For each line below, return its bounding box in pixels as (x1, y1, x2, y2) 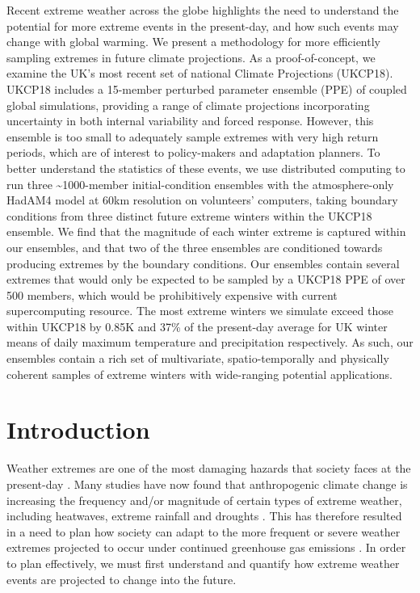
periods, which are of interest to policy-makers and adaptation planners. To (6, 144, 380, 161)
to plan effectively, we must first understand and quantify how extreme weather (6, 554, 400, 571)
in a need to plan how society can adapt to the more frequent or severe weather (6, 523, 401, 540)
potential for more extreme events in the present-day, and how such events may (6, 17, 399, 34)
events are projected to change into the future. (6, 570, 237, 587)
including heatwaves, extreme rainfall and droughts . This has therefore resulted (6, 507, 402, 524)
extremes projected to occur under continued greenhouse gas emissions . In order (6, 539, 406, 556)
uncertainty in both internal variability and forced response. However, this (6, 112, 374, 129)
